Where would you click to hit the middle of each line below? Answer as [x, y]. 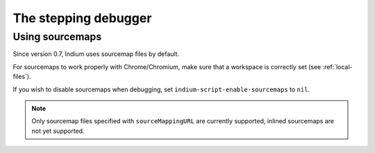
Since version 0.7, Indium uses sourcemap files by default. [96, 54]
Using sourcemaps [57, 37]
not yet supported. [58, 131]
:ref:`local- [338, 66]
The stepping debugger [82, 18]
